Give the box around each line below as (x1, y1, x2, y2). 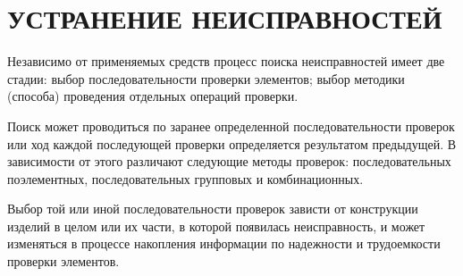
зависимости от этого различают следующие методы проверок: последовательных (7, 152, 451, 171)
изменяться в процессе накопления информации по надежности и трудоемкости (7, 234, 441, 253)
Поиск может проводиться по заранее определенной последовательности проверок (7, 116, 455, 135)
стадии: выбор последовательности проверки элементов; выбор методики (7, 69, 405, 88)
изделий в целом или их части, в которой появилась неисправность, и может (7, 216, 425, 235)
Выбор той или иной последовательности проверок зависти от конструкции (7, 199, 418, 218)
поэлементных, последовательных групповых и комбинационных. (7, 169, 364, 188)
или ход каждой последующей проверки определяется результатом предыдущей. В (7, 134, 457, 153)
